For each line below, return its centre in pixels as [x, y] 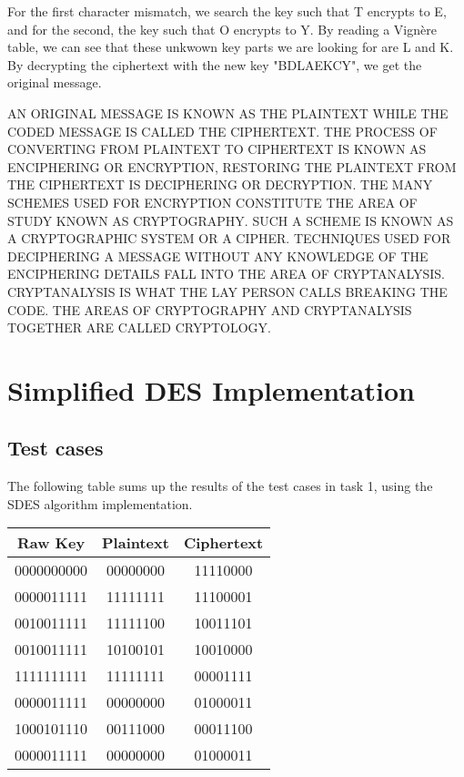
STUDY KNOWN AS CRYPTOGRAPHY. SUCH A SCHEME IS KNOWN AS [231, 220]
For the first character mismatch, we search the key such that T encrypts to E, [227, 11]
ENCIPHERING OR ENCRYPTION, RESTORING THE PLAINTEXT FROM [232, 166]
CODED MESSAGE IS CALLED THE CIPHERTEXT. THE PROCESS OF [222, 131]
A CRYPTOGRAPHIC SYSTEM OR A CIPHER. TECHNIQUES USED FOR [229, 238]
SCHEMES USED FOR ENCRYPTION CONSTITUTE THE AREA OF [212, 202]
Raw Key [51, 543]
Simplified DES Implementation [211, 389]
